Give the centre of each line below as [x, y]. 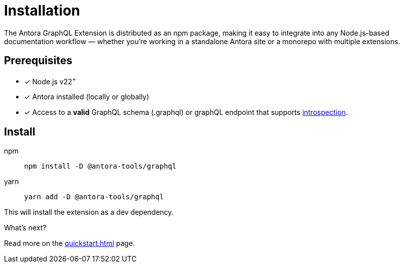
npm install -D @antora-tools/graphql [100, 166]
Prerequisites [38, 61]
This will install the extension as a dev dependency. [89, 212]
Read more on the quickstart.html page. [70, 243]
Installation [42, 11]
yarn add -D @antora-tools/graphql [94, 197]
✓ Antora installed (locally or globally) [87, 97]
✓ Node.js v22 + [50, 81]
